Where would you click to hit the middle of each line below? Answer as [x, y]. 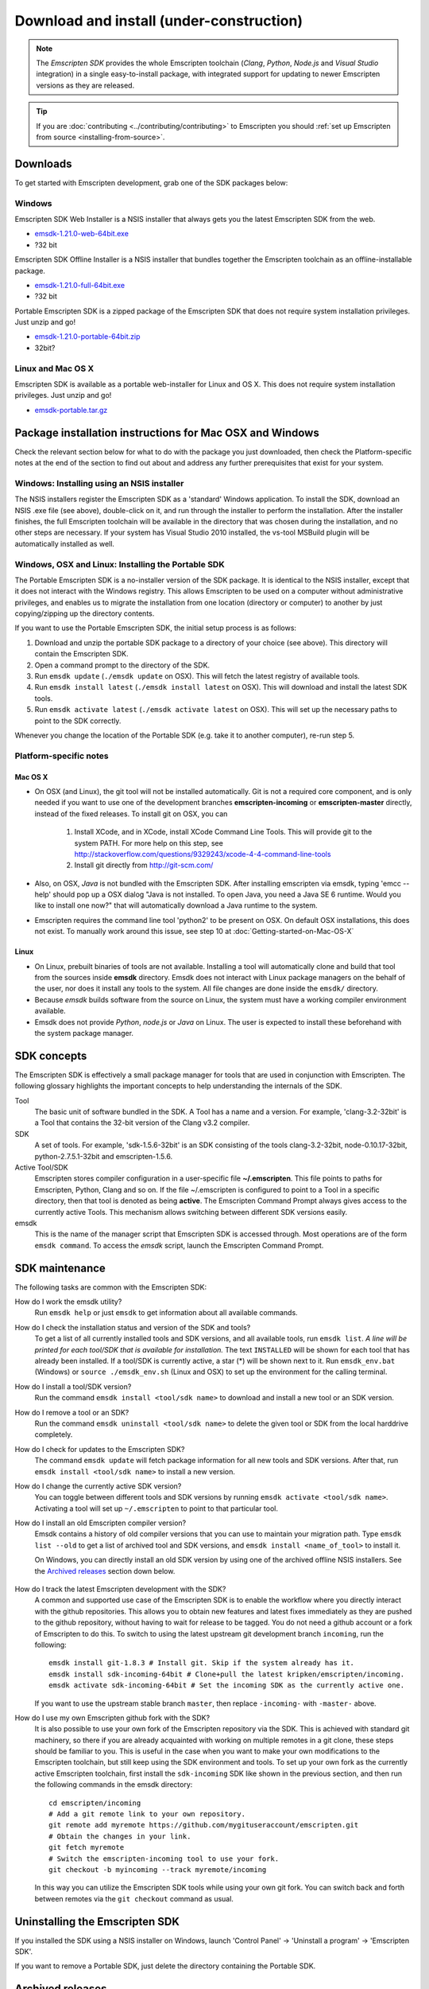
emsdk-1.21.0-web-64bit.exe [81, 234]
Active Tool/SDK [41, 1167]
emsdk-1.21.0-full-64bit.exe [80, 285]
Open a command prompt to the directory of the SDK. [122, 665]
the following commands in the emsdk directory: [114, 1785]
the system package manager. [84, 1033]
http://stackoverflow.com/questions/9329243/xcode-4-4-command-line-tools [203, 854]
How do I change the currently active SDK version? [98, 1486]
